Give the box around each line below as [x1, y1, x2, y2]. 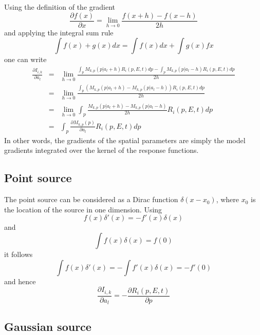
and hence [4, 275, 36, 286]
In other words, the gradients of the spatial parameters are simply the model [4, 134, 246, 145]
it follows [4, 248, 33, 259]
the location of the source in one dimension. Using [4, 204, 162, 214]
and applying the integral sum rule [4, 27, 114, 37]
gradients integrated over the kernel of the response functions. [4, 145, 199, 155]
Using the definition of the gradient [4, 2, 115, 12]
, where [216, 194, 239, 205]
